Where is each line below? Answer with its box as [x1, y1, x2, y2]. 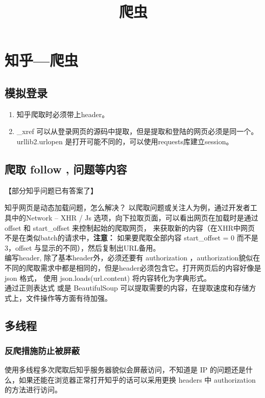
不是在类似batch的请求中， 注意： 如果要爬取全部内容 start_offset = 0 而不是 [5, 232, 258, 243]
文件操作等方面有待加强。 [26, 292, 112, 303]
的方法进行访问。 [5, 384, 62, 395]
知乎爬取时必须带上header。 [16, 108, 109, 119]
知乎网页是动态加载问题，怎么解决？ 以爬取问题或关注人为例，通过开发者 [5, 202, 250, 213]
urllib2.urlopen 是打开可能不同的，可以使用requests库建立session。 [16, 136, 233, 146]
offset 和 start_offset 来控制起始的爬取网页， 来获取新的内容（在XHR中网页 [5, 222, 255, 233]
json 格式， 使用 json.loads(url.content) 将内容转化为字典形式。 [5, 272, 211, 283]
